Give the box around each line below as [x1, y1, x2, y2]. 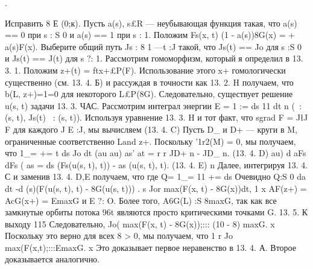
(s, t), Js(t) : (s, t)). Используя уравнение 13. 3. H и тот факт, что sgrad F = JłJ [5, 111, 308, 124]
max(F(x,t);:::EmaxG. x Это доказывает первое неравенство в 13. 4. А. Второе [5, 241, 296, 253]
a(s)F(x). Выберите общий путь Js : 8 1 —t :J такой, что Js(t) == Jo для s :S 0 [5, 40, 302, 52]
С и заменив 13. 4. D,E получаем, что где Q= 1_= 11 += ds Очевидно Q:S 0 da [5, 170, 306, 183]
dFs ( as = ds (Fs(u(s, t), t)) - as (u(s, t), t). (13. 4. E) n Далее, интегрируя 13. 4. [5, 158, 308, 171]
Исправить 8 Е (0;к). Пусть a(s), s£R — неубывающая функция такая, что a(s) [5, 16, 297, 29]
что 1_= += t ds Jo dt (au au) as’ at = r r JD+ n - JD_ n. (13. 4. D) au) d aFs [5, 147, 306, 159]
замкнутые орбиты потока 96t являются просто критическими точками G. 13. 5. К [5, 206, 308, 218]
